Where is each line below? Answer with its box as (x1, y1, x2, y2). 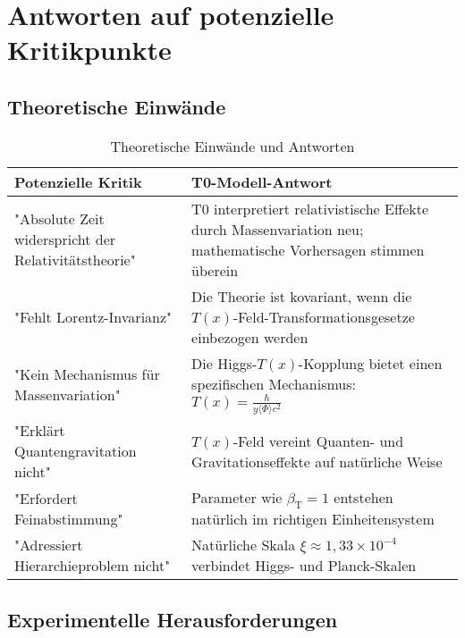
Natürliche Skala (191, 534, 296, 556)
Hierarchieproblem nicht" (14, 555, 171, 576)
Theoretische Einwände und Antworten (110, 135, 355, 156)
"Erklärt (14, 420, 65, 441)
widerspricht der (14, 229, 116, 250)
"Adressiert (14, 534, 83, 556)
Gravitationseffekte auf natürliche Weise (191, 450, 443, 472)
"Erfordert (14, 487, 78, 508)
